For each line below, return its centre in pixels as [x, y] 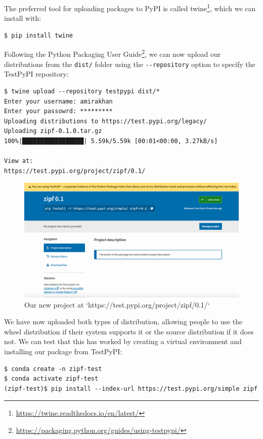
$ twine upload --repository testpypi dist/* [82, 91]
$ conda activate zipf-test [51, 379]
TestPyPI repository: [36, 74]
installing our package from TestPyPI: [63, 351]
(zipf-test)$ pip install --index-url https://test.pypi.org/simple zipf [131, 389]
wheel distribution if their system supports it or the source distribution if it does [129, 331]
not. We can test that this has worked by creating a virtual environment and [123, 341]
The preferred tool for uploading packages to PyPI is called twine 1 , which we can [130, 7]
